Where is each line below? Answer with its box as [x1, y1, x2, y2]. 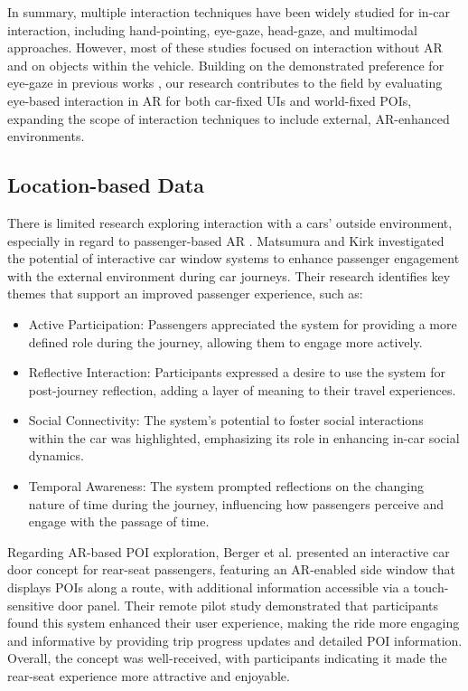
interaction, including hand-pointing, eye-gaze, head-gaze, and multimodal [7, 20, 417, 39]
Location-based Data [7, 171, 204, 199]
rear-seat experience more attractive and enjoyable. [7, 667, 290, 686]
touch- [413, 578, 449, 597]
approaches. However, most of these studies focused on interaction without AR [7, 38, 443, 57]
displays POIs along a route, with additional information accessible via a [7, 578, 410, 597]
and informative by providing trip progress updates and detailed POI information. [7, 630, 463, 649]
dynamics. [28, 446, 84, 465]
